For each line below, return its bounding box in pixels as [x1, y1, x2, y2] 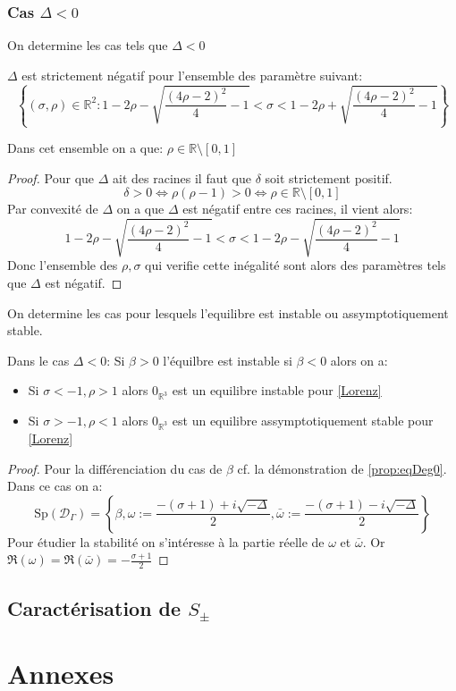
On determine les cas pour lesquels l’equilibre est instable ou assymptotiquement [7, 303, 449, 322]
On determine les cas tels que [7, 36, 168, 55]
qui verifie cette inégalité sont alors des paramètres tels [145, 256, 446, 274]
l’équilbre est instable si [163, 350, 292, 369]
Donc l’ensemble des [7, 256, 118, 274]
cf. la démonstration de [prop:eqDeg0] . [237, 459, 447, 477]
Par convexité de [7, 199, 98, 218]
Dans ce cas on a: [7, 476, 103, 495]
